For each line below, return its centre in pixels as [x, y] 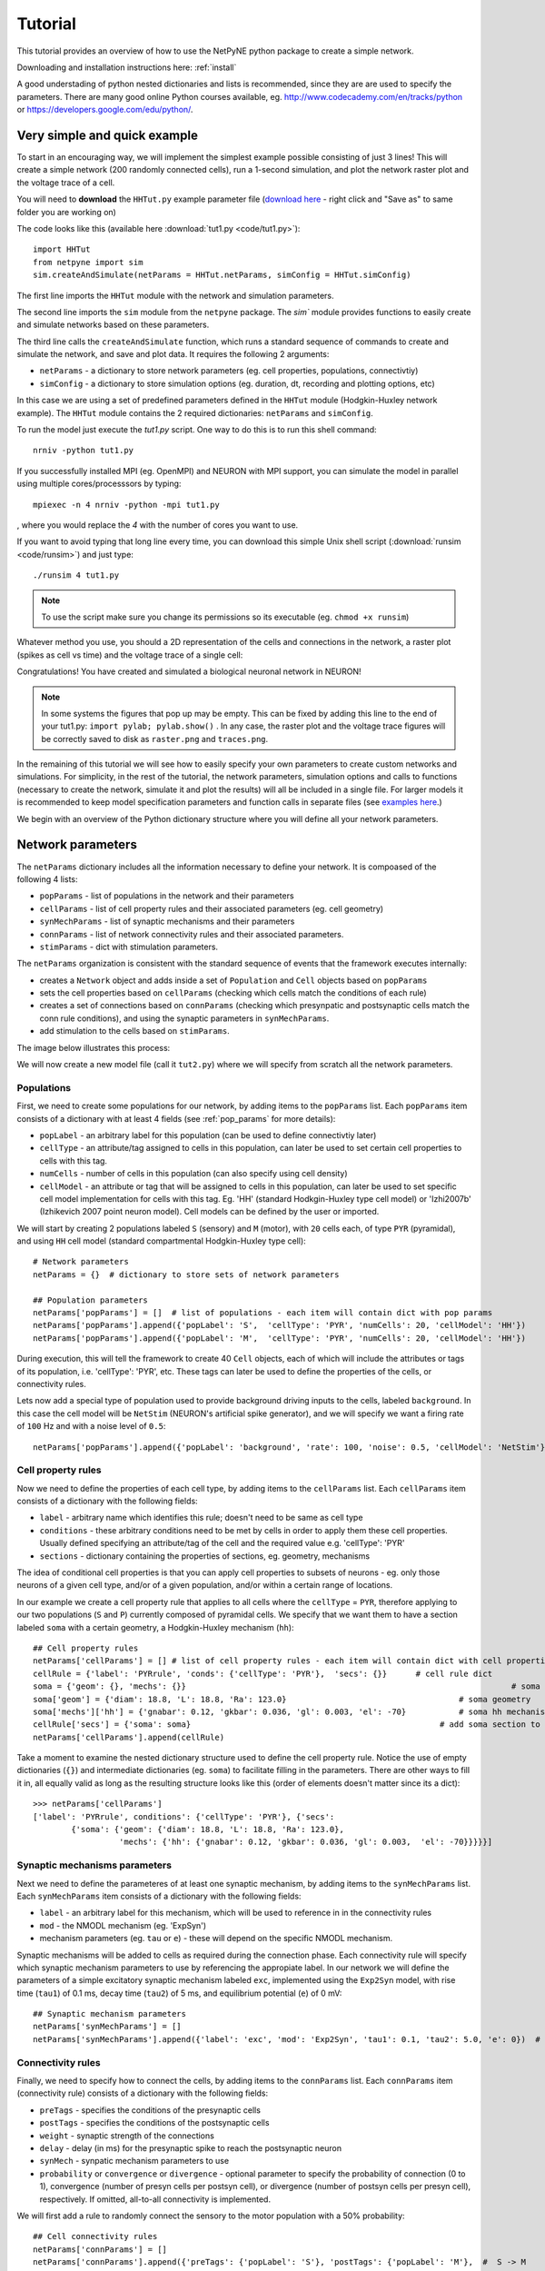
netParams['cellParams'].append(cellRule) [129, 1737]
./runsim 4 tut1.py [76, 575]
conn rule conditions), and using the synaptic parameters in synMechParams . [184, 1018]
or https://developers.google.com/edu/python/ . [105, 110]
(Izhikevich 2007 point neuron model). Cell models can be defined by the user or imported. [209, 1212]
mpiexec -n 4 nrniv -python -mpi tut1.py [126, 505]
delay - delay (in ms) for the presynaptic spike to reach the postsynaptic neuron [191, 2147]
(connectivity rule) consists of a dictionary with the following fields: [143, 2093]
